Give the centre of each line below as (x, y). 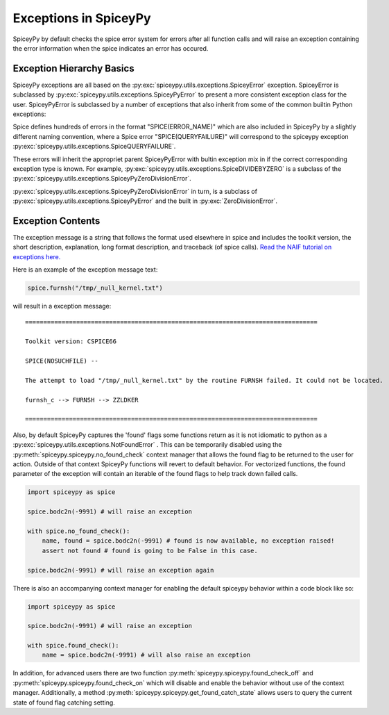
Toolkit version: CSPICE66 (71, 342)
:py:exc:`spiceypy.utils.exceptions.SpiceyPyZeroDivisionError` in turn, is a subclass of (135, 191)
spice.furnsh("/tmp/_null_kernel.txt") (95, 288)
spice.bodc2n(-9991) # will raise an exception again (121, 570)
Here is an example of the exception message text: (85, 270)
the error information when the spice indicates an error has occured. (111, 48)
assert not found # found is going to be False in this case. (150, 550)
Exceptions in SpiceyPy (82, 18)
